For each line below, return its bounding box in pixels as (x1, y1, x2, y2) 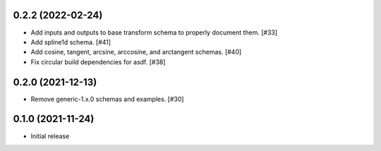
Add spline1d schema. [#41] (30, 37, 111, 46)
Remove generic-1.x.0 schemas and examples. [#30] (30, 95, 184, 103)
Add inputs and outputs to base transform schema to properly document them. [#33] (30, 28, 278, 37)
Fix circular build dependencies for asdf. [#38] (30, 57, 166, 66)
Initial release (30, 131, 70, 140)
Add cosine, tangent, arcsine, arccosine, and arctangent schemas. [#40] (30, 48, 242, 56)
